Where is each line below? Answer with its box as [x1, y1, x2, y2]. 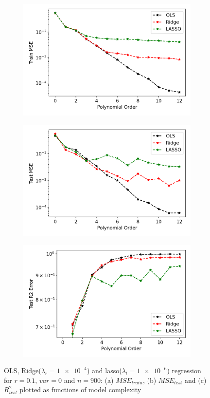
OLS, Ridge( [4, 365, 41, 376]
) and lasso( [87, 365, 122, 376]
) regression [167, 365, 201, 376]
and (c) [185, 375, 207, 385]
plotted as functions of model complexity [19, 384, 141, 395]
